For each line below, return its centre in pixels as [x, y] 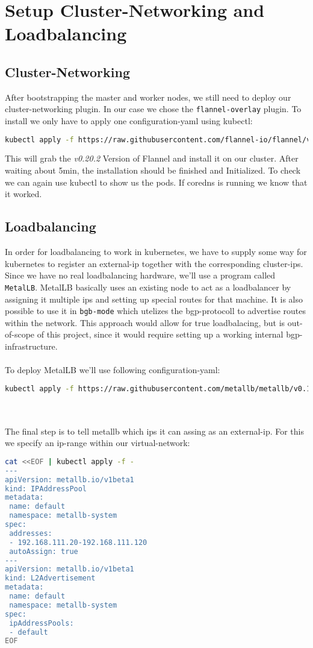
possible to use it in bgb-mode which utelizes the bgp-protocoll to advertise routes [156, 311]
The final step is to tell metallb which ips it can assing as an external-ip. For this [155, 431]
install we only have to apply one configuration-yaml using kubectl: [129, 121]
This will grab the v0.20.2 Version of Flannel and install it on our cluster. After [152, 158]
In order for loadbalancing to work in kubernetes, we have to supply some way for [156, 252]
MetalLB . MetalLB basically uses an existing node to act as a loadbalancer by [148, 287]
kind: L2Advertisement [50, 578]
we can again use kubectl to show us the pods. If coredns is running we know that [156, 182]
